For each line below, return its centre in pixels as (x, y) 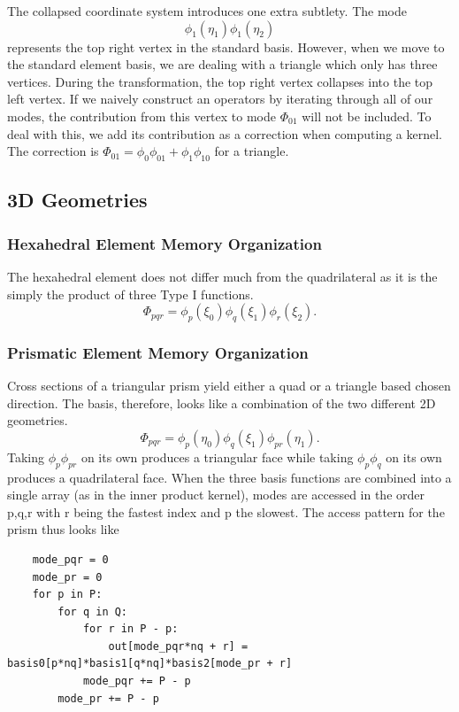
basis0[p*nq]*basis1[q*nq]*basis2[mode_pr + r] (150, 664)
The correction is (53, 151)
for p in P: (67, 595)
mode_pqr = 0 (70, 559)
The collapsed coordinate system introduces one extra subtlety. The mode (207, 11)
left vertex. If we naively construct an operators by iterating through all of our (220, 99)
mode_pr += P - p (108, 698)
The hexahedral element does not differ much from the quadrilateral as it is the (222, 276)
